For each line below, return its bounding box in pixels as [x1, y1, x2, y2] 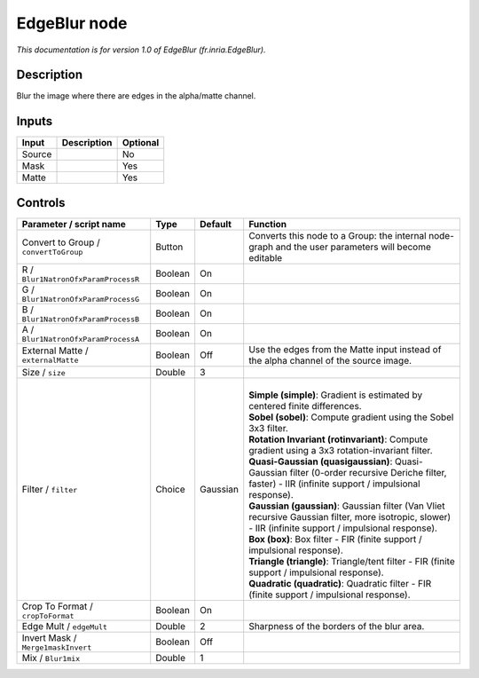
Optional [122, 137, 160, 149]
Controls [16, 195, 66, 210]
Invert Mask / [21, 631, 77, 643]
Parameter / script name [21, 217, 126, 230]
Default [200, 217, 232, 230]
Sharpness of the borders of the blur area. [248, 619, 425, 632]
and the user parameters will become [275, 240, 432, 253]
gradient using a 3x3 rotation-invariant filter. [248, 444, 433, 456]
